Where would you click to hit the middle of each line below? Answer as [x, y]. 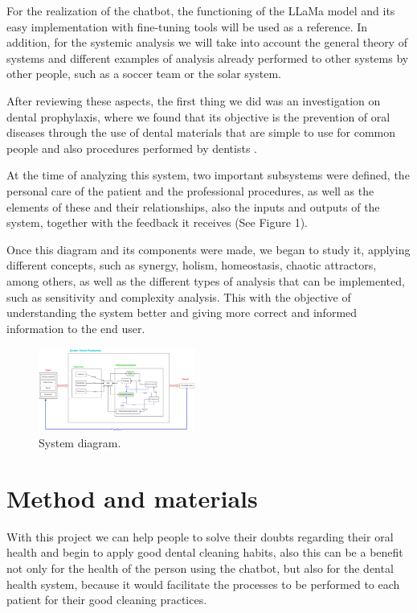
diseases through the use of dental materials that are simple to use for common [201, 132]
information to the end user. [76, 328]
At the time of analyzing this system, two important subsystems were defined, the [208, 175]
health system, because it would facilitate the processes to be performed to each [203, 584]
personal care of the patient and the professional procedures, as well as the [190, 190]
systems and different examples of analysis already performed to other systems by [208, 58]
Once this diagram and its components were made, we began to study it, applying [208, 249]
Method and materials [132, 498]
